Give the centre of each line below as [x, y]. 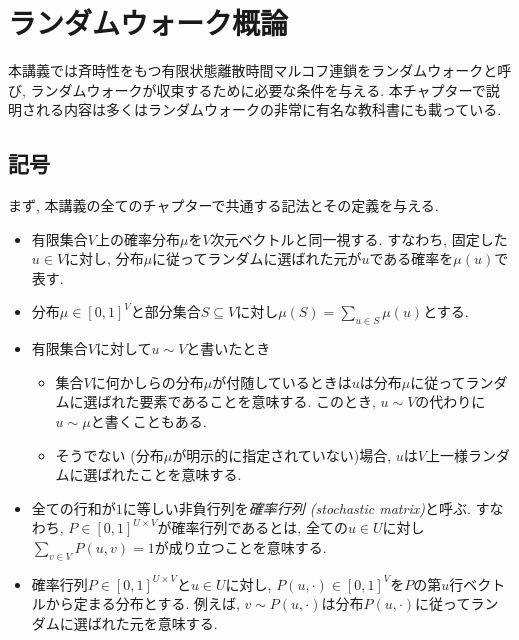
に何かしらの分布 [147, 381]
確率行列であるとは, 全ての [259, 527]
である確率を [411, 258]
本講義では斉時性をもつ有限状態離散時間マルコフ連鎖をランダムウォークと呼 [260, 70]
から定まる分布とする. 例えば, [142, 603]
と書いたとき [228, 348]
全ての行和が [73, 507]
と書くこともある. [148, 421]
